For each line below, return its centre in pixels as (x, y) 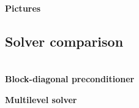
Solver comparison (64, 41)
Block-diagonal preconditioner (70, 79)
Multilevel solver (41, 99)
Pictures (23, 8)
